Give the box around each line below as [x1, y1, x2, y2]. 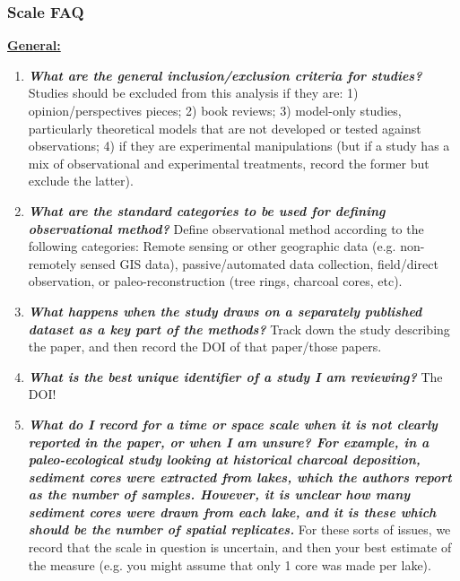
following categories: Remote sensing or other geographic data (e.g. [28, 237, 396, 256]
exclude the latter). [28, 171, 134, 190]
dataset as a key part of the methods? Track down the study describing [28, 319, 450, 338]
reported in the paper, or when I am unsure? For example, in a [28, 432, 430, 451]
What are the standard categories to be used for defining [28, 201, 386, 220]
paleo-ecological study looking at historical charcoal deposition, [28, 450, 421, 469]
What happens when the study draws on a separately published [28, 301, 422, 320]
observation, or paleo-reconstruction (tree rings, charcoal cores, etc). [28, 272, 403, 290]
